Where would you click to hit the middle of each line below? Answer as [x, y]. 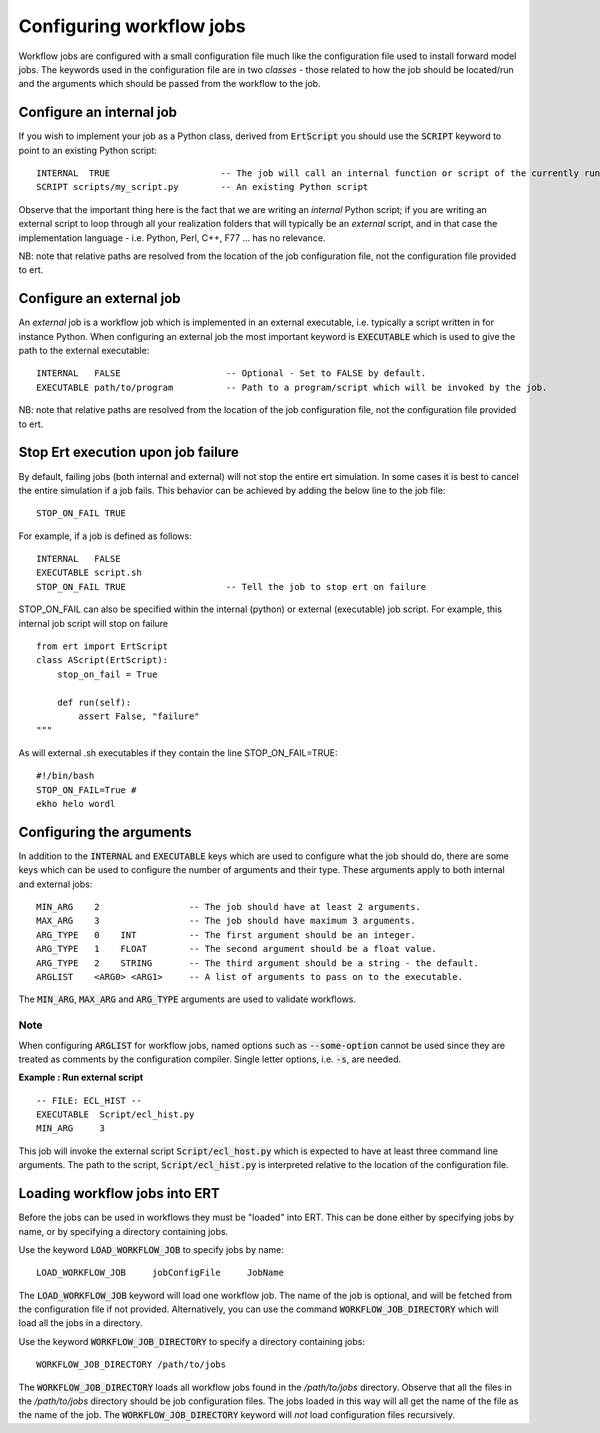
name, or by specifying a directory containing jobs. [123, 1231]
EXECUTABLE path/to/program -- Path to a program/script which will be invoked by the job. [292, 387]
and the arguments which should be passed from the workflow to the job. [169, 84]
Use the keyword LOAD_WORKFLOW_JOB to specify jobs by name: [151, 1249]
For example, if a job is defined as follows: [105, 536]
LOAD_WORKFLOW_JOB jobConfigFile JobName [160, 1273]
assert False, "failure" [139, 716]
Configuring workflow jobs [132, 26]
